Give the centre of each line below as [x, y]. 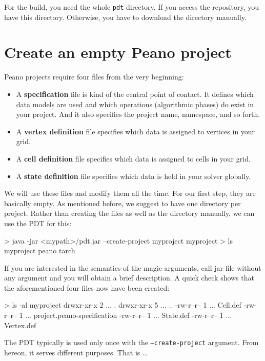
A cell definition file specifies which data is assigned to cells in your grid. [133, 158]
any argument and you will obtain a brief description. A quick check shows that [129, 278]
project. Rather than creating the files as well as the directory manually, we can [129, 213]
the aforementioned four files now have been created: [87, 287]
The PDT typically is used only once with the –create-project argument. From [131, 342]
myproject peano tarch [40, 250]
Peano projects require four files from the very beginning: [94, 77]
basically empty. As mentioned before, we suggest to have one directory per [123, 203]
